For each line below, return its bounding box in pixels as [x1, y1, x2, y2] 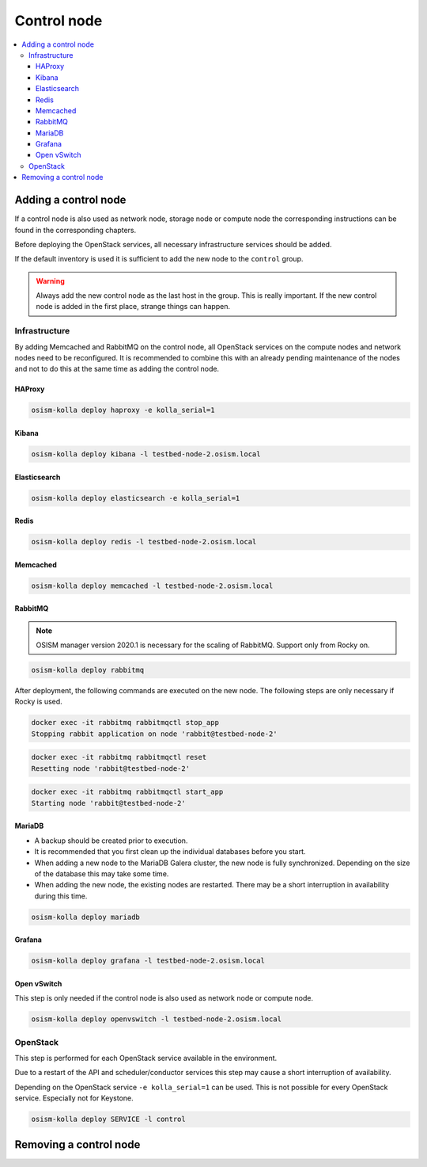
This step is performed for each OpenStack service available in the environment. [14, 1053, 278, 1062]
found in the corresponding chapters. [14, 225, 137, 235]
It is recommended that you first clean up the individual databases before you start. [34, 847, 306, 856]
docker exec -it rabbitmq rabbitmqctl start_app [31, 788, 224, 796]
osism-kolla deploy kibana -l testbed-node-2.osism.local [31, 449, 261, 459]
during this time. [34, 891, 88, 901]
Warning [36, 276, 65, 285]
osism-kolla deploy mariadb [31, 912, 140, 921]
